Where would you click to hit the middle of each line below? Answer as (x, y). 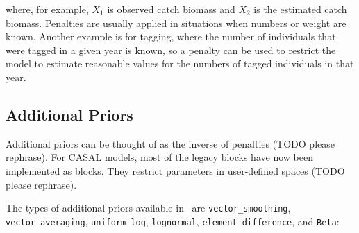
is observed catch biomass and (171, 9)
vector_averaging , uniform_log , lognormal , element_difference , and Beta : (173, 221)
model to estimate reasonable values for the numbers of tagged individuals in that (180, 63)
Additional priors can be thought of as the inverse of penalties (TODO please (170, 143)
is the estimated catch (300, 9)
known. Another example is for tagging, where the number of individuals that (171, 36)
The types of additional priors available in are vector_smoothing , (148, 208)
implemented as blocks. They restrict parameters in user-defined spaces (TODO (175, 170)
